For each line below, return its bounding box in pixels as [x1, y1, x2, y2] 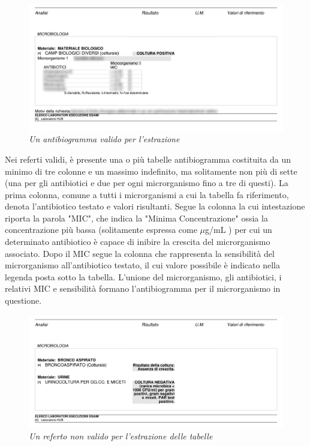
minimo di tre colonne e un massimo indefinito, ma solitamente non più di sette [5, 164, 297, 177]
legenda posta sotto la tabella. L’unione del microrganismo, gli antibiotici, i [5, 270, 282, 283]
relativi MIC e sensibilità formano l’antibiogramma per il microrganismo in [5, 282, 281, 295]
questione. [5, 294, 42, 307]
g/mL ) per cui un [205, 223, 272, 236]
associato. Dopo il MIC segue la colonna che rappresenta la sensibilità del [5, 247, 275, 259]
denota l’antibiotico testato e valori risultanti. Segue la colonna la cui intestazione [5, 200, 305, 212]
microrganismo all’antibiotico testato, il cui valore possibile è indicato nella [5, 259, 280, 271]
